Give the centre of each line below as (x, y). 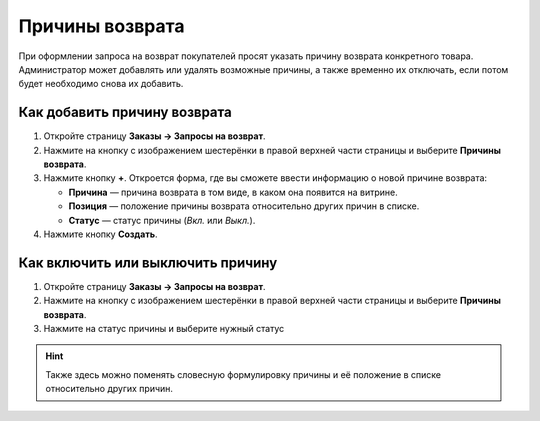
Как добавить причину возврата (125, 112)
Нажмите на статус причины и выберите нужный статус (164, 329)
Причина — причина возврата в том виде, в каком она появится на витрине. (233, 192)
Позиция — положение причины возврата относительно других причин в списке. (244, 206)
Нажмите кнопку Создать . (101, 234)
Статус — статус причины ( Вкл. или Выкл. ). (162, 220)
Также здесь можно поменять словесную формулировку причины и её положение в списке (243, 374)
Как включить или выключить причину (148, 262)
